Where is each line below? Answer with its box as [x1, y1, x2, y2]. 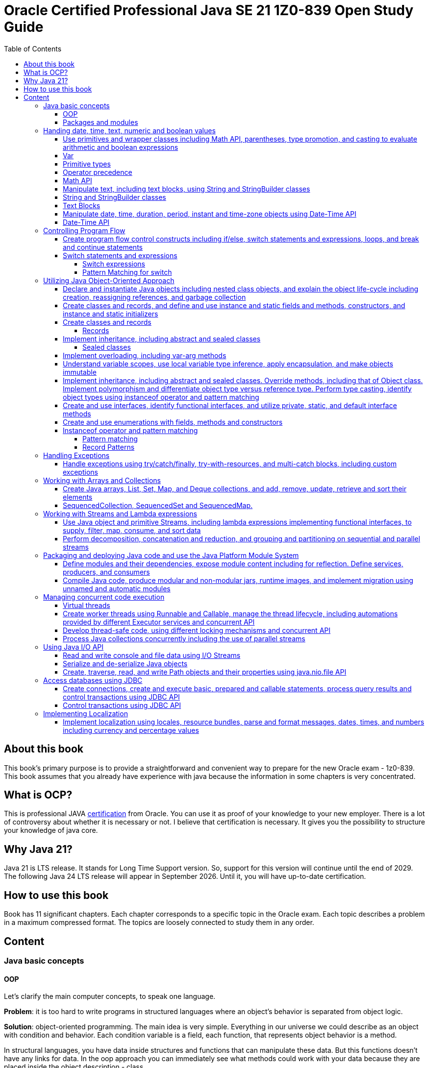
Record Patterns [82, 442, 135, 451]
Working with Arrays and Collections [43, 476, 161, 485]
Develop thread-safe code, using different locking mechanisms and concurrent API [63, 626, 330, 634]
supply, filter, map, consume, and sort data [63, 526, 201, 534]
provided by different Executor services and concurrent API [63, 617, 255, 626]
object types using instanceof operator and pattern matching [63, 392, 259, 401]
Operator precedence [63, 168, 132, 176]
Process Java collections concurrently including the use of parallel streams [63, 634, 305, 643]
